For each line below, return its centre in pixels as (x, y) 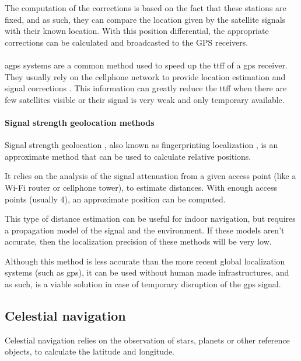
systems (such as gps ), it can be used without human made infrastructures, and (147, 272)
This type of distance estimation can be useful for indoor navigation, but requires (150, 219)
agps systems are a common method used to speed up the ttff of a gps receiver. (146, 65)
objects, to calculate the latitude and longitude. (90, 351)
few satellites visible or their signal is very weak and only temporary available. (145, 99)
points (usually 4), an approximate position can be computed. (115, 199)
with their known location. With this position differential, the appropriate (137, 31)
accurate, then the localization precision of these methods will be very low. (138, 241)
